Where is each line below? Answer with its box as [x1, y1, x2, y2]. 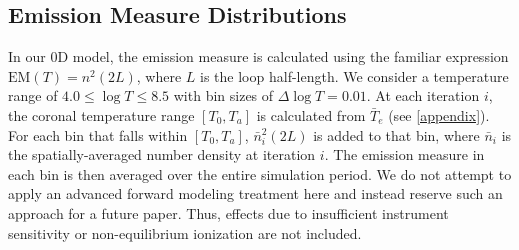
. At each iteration [366, 85, 480, 106]
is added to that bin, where [313, 124, 480, 145]
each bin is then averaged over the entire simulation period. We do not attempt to [8, 163, 512, 184]
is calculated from [256, 104, 366, 125]
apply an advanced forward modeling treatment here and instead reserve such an [8, 183, 503, 204]
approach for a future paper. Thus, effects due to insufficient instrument [8, 202, 449, 223]
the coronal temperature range [8, 104, 195, 125]
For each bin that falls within [8, 124, 188, 145]
